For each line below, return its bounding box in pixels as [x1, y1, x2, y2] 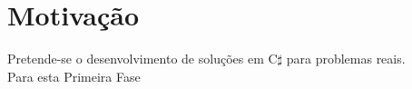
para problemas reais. [286, 49, 406, 68]
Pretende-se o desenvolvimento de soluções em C [7, 49, 278, 68]
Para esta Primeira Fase [7, 66, 141, 85]
